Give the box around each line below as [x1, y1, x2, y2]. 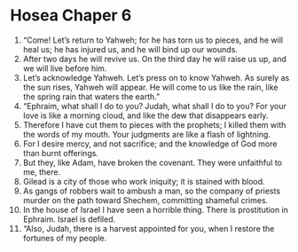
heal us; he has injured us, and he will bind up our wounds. [22, 43, 239, 54]
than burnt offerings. [22, 147, 98, 158]
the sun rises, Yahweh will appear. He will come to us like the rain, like [22, 82, 278, 92]
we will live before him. [22, 63, 107, 74]
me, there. [22, 166, 61, 177]
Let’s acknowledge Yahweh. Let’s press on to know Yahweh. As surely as [22, 72, 290, 83]
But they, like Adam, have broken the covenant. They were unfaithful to [22, 157, 283, 168]
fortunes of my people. [22, 232, 107, 243]
